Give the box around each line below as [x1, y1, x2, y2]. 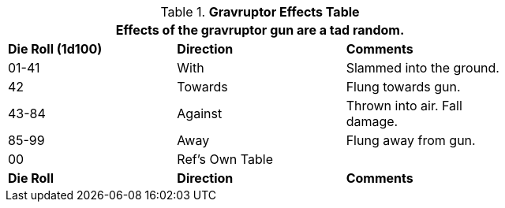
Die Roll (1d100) [8, 41, 103, 57]
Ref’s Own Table [177, 151, 273, 167]
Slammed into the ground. [346, 60, 499, 76]
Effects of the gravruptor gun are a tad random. [115, 22, 405, 38]
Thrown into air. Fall [346, 98, 462, 113]
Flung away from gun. [346, 132, 476, 148]
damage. [346, 113, 398, 129]
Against [177, 106, 223, 121]
